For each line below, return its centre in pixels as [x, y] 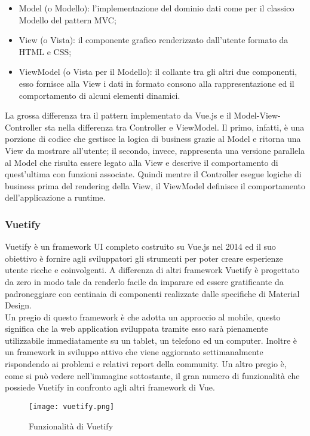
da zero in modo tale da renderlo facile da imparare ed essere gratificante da [144, 281]
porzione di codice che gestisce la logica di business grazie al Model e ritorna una [153, 139]
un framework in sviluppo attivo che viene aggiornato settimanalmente [134, 352]
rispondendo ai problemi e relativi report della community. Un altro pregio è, [146, 364]
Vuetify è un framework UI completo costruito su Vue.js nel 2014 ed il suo [140, 246]
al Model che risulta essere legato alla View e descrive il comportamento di [142, 162]
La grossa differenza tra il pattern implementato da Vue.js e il [118, 115]
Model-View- [257, 115]
